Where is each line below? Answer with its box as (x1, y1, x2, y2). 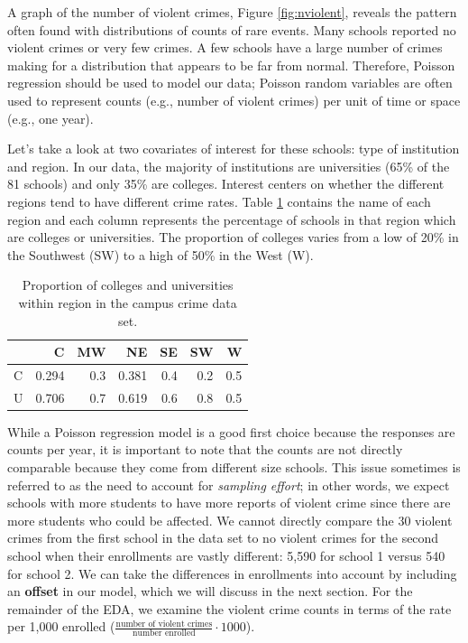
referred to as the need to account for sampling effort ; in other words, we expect (7, 475, 450, 494)
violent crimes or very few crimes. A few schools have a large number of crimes (7, 38, 443, 57)
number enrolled (133, 629, 196, 638)
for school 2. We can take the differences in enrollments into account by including (7, 564, 457, 582)
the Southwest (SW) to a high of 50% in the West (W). (7, 245, 314, 264)
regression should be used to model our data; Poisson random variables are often (7, 73, 453, 92)
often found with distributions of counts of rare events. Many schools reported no (7, 20, 456, 39)
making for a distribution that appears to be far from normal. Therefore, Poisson (7, 55, 455, 74)
